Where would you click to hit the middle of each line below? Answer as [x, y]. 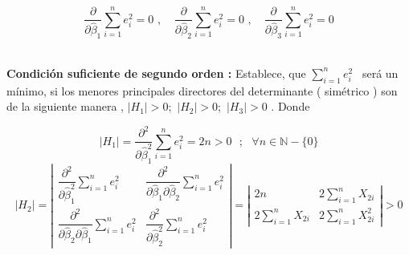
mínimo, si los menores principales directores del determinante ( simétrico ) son [202, 90]
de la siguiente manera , [65, 106]
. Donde [290, 106]
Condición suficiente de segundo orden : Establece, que [156, 73]
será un [380, 73]
